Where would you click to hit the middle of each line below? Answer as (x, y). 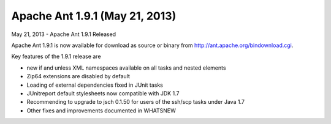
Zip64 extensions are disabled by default (78, 76)
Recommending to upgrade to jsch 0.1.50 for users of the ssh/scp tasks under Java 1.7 (136, 102)
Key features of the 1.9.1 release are (56, 57)
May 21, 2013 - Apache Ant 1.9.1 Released (64, 34)
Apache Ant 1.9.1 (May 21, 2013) (94, 16)
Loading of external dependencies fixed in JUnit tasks (95, 85)
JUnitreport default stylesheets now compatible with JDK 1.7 (103, 93)
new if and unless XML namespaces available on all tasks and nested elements (126, 68)
